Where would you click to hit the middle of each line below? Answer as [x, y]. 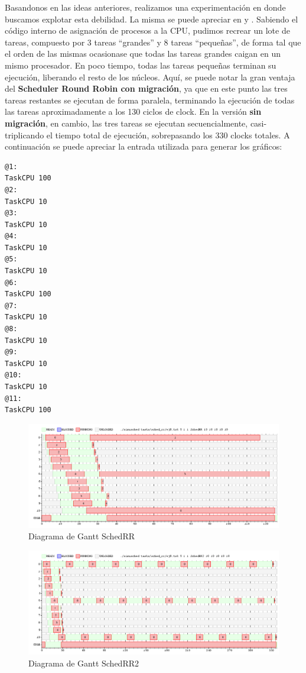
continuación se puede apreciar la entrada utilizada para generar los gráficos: [144, 146]
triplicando [25, 135]
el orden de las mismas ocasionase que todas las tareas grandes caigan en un [143, 54]
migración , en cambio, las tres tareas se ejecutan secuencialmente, [126, 123]
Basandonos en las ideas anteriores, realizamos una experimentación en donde [145, 7]
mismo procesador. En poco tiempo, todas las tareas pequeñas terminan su [141, 65]
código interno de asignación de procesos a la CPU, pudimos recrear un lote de [147, 30]
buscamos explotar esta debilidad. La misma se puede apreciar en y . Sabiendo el [152, 19]
